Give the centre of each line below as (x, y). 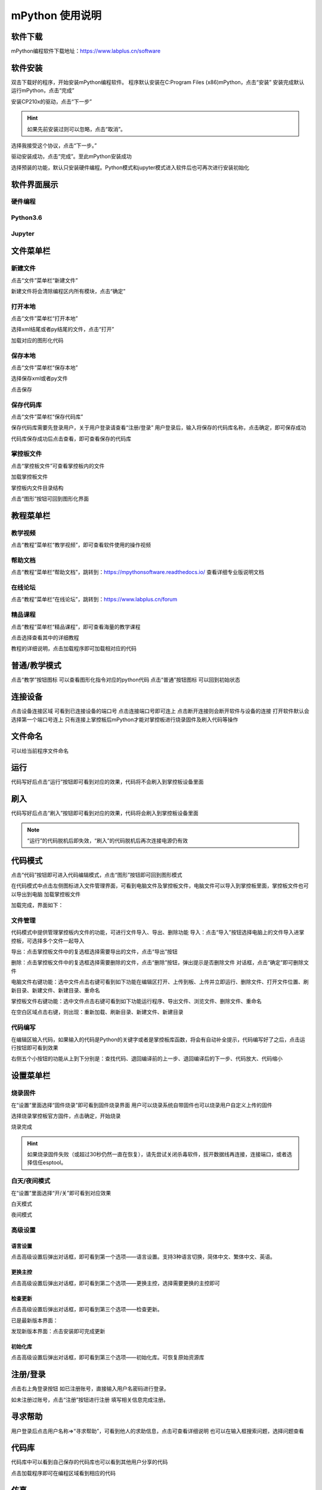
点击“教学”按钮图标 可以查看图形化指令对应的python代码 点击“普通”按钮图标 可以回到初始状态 (126, 680)
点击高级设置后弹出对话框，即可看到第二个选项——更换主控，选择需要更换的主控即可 (115, 1283)
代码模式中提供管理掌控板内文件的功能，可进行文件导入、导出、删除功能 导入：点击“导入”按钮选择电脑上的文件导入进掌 (158, 932)
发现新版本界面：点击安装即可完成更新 (58, 1331)
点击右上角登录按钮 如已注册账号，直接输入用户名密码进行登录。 (90, 1389)
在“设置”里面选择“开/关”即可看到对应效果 (61, 1193)
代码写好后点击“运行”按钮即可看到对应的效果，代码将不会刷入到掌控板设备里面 (107, 782)
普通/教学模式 (36, 665)
